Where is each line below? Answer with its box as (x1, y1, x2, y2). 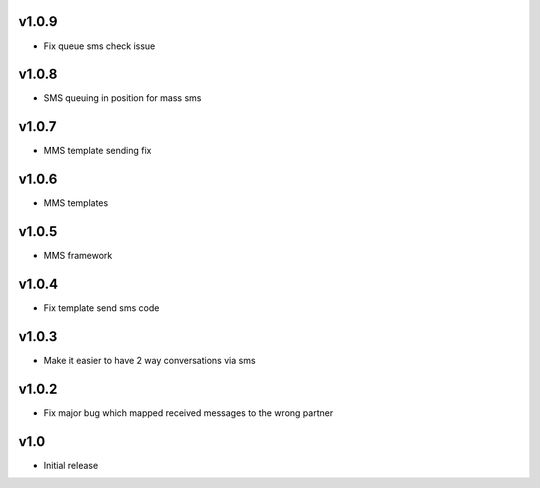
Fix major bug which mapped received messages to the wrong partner (43, 406, 334, 419)
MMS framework (43, 250, 113, 262)
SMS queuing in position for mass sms (43, 92, 202, 104)
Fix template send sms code (43, 302, 160, 314)
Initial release (43, 459, 99, 471)
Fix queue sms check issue (43, 40, 156, 52)
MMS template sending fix (43, 145, 152, 157)
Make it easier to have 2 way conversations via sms (43, 354, 256, 366)
